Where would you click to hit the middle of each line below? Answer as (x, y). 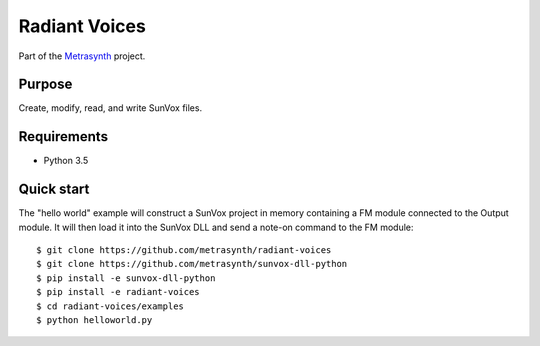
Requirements (63, 136)
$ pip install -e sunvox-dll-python (126, 278)
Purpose (45, 84)
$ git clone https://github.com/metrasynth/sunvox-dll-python (192, 264)
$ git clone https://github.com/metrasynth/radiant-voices (184, 250)
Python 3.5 (66, 161)
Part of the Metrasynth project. (82, 56)
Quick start (54, 189)
